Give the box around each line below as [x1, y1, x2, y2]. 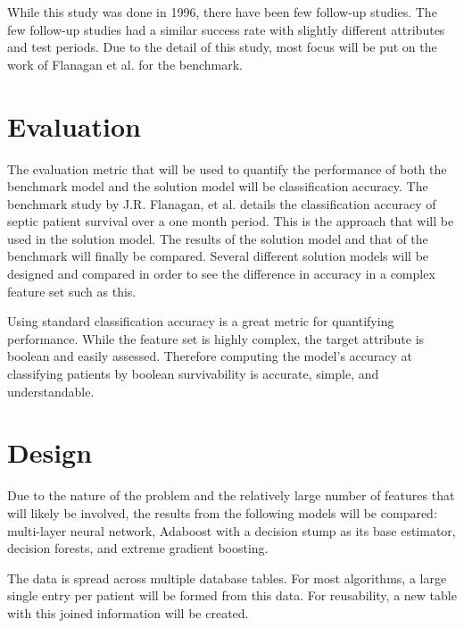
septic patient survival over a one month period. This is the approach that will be [7, 212, 454, 230]
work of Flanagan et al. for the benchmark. [7, 54, 243, 73]
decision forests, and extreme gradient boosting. [7, 539, 269, 557]
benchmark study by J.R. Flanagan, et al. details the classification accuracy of [7, 194, 436, 213]
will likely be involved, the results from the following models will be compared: [7, 503, 437, 522]
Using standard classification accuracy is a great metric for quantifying [7, 312, 394, 331]
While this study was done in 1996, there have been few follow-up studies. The [7, 3, 437, 21]
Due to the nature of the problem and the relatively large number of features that [7, 486, 455, 505]
